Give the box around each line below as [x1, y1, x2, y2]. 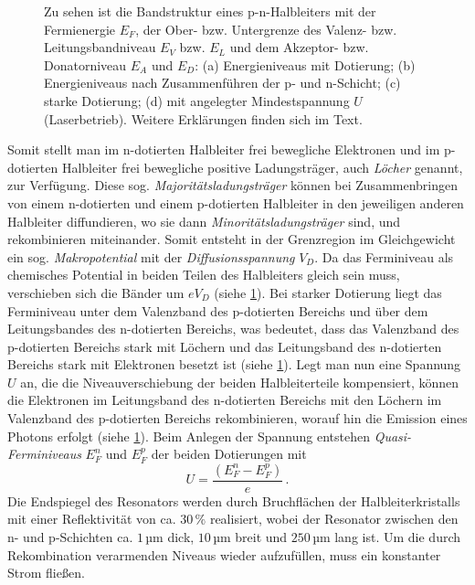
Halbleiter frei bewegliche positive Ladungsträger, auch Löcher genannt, [61, 157, 463, 176]
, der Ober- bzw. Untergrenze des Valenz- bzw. [135, 19, 397, 38]
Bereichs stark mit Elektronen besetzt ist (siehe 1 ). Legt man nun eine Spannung [7, 355, 461, 374]
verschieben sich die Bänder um [7, 282, 185, 302]
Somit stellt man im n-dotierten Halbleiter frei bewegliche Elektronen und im [7, 140, 440, 159]
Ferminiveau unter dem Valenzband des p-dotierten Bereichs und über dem [7, 301, 428, 320]
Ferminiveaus [7, 444, 81, 463]
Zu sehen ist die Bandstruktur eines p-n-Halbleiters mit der [44, 2, 376, 20]
